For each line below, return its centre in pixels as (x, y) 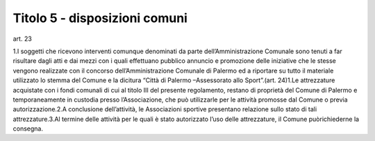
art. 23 (23, 39)
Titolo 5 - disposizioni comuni (100, 18)
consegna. (28, 129)
